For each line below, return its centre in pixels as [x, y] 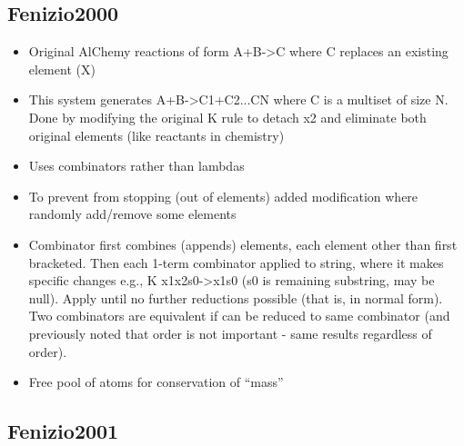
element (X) [62, 69]
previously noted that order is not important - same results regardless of [230, 333]
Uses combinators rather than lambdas [136, 166]
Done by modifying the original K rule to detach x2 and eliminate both [227, 117]
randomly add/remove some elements [132, 214]
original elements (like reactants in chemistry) [156, 135]
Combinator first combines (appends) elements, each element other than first [243, 244]
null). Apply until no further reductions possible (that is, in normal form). [236, 297]
